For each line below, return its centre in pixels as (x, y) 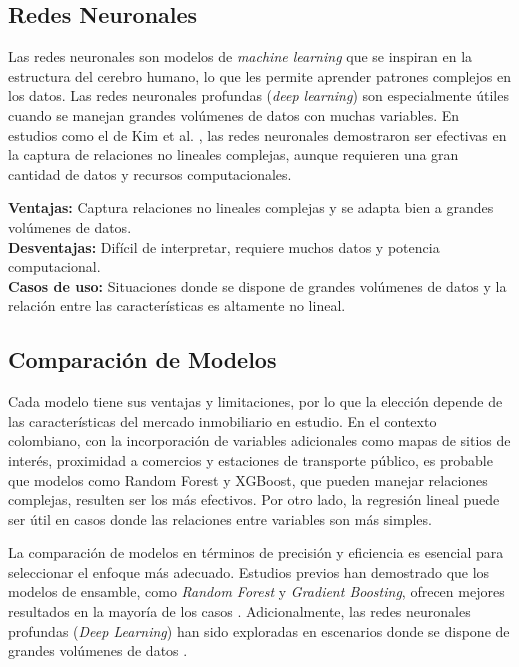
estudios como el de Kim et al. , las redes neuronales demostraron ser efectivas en (257, 134)
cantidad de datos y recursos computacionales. (150, 173)
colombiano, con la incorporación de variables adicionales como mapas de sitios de (259, 440)
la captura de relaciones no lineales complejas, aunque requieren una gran (233, 154)
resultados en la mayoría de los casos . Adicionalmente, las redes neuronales (239, 611)
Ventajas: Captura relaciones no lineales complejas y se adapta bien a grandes (251, 207)
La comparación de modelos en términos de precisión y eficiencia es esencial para (256, 552)
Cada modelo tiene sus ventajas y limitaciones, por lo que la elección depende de (255, 401)
